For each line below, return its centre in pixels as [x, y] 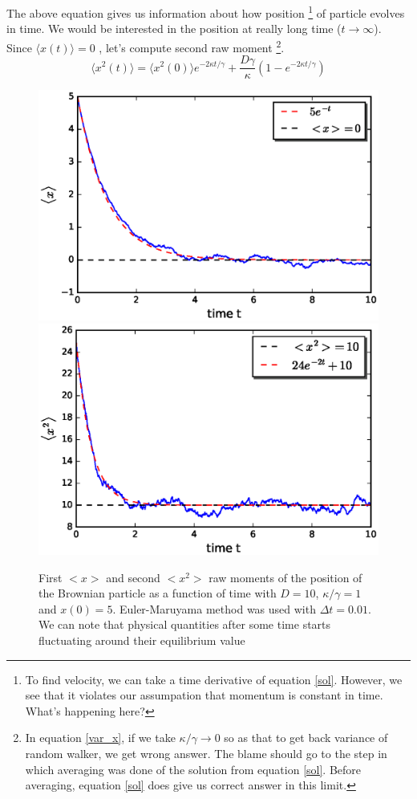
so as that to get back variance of [306, 738]
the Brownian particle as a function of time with [158, 593]
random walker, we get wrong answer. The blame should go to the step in [206, 753]
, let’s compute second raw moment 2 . [192, 46]
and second [133, 577]
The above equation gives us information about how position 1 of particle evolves [206, 12]
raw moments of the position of [285, 577]
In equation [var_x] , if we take [100, 738]
